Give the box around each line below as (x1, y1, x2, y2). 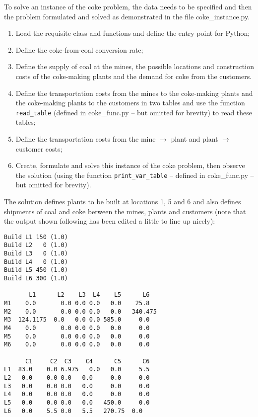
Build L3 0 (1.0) (4, 250, 68, 257)
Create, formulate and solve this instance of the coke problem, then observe (15, 160, 245, 170)
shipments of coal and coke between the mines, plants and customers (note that (4, 206, 246, 216)
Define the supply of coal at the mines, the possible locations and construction (15, 61, 254, 72)
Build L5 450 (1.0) (4, 266, 68, 274)
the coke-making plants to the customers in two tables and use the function (15, 97, 245, 108)
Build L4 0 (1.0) (4, 258, 68, 265)
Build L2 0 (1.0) (4, 242, 68, 249)
